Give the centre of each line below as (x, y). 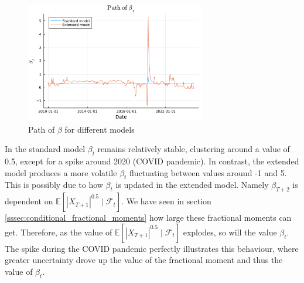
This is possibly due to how (54, 185)
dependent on (29, 201)
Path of (42, 129)
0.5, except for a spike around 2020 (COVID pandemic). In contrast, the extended (152, 161)
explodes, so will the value (230, 232)
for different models (100, 129)
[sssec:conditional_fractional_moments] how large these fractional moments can (148, 218)
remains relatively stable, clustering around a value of (194, 149)
